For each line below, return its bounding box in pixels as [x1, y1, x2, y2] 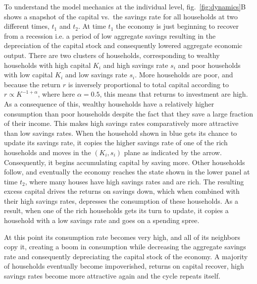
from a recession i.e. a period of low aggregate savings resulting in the [4, 30, 216, 41]
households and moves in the [4, 147, 91, 157]
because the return [4, 79, 61, 89]
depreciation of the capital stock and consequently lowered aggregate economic [4, 40, 243, 51]
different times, [4, 21, 50, 31]
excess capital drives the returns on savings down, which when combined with [4, 186, 240, 196]
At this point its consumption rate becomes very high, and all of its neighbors [4, 231, 240, 242]
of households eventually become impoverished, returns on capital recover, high [4, 261, 244, 271]
